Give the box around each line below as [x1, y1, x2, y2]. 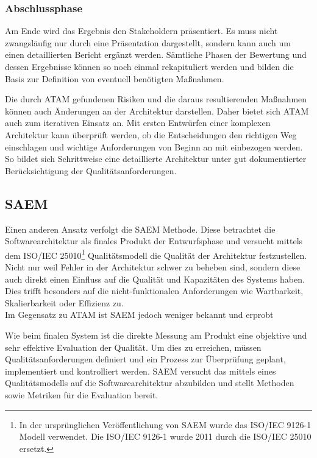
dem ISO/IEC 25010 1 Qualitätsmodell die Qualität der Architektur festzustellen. [5, 247, 307, 261]
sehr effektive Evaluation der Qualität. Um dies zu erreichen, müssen [5, 340, 262, 353]
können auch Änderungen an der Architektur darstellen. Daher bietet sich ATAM [5, 104, 309, 117]
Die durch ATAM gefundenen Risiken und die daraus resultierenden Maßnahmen [5, 93, 307, 105]
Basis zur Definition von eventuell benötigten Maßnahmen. [5, 72, 224, 85]
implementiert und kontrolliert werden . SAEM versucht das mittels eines [5, 364, 276, 377]
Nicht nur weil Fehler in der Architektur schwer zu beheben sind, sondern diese [5, 260, 301, 273]
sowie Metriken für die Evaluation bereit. [5, 388, 158, 401]
